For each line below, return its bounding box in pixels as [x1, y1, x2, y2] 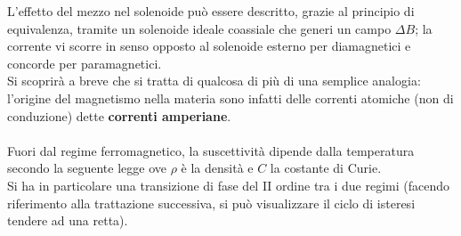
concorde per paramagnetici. [7, 53, 162, 72]
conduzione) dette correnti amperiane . [7, 106, 231, 125]
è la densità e [181, 159, 254, 177]
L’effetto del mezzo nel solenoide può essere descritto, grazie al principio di [7, 2, 415, 20]
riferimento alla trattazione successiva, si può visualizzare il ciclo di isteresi [7, 193, 416, 212]
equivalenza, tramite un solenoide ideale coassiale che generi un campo [7, 19, 392, 37]
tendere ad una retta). [7, 211, 128, 230]
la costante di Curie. [270, 159, 382, 177]
